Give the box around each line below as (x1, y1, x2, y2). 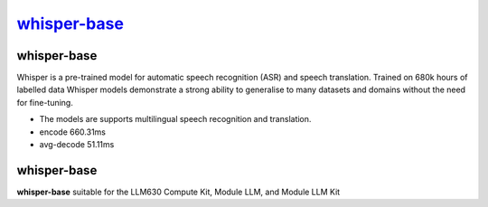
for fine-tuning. (16, 97, 74, 108)
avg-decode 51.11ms (39, 139, 115, 150)
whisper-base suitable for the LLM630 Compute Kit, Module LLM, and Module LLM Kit (16, 186, 341, 197)
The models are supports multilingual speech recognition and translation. (39, 114, 312, 125)
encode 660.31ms (39, 127, 106, 137)
